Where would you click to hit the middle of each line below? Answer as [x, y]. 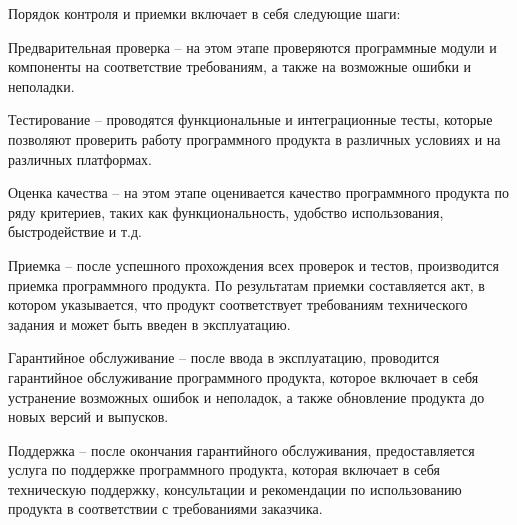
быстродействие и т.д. [75, 231]
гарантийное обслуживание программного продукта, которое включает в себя [243, 376]
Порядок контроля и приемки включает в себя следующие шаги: [204, 13]
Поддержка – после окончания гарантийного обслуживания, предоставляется [241, 449]
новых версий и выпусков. [88, 416]
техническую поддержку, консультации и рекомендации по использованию [235, 488]
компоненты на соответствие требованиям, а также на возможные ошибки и [240, 66]
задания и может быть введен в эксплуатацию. [149, 323]
